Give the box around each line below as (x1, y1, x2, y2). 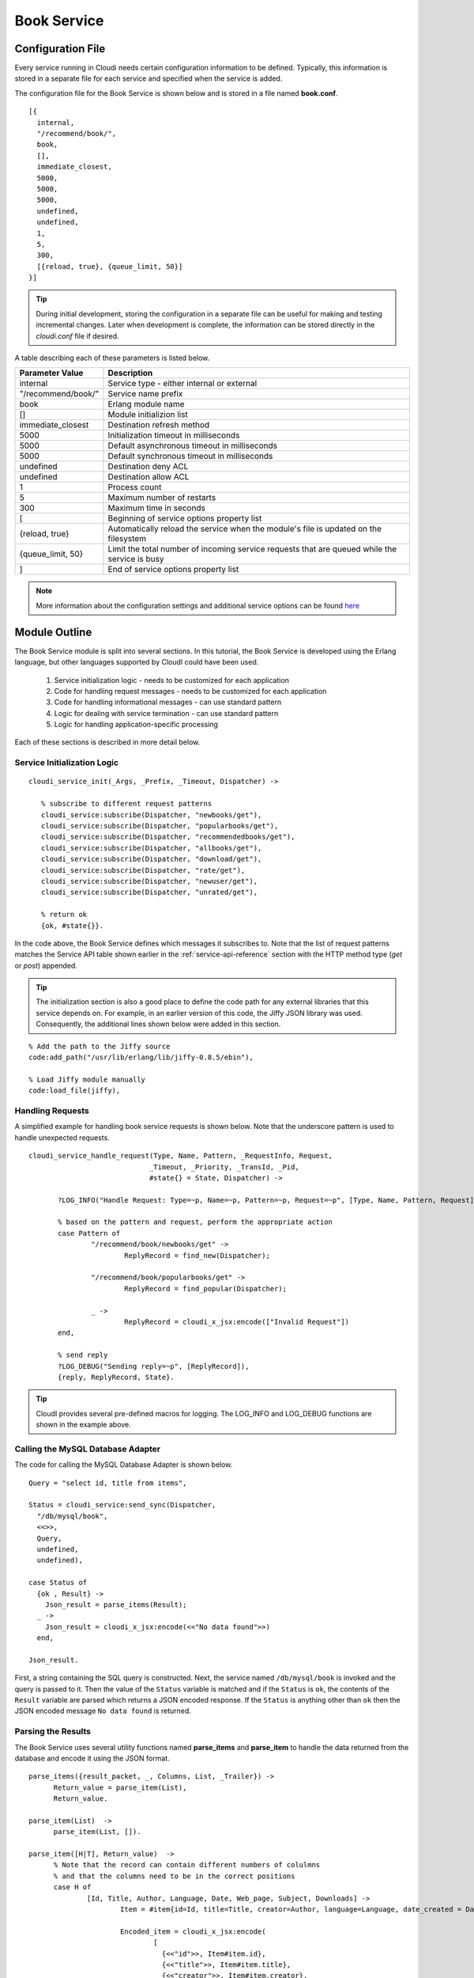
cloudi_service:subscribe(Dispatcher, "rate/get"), (40, 866, 246, 874)
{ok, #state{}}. (40, 921, 104, 930)
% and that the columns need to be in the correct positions (53, 1871, 295, 1881)
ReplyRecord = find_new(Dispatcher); (123, 1251, 270, 1260)
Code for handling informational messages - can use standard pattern (54, 697, 282, 707)
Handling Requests (14, 1105, 90, 1116)
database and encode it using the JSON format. (14, 1753, 170, 1763)
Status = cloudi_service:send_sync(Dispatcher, (28, 1500, 216, 1510)
